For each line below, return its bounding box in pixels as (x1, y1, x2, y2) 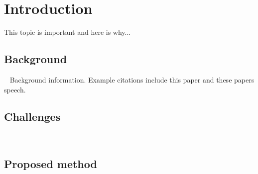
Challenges (4, 108, 61, 124)
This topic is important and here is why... (4, 27, 131, 37)
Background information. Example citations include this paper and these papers (9, 74, 255, 85)
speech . (4, 84, 26, 94)
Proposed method (4, 156, 97, 172)
